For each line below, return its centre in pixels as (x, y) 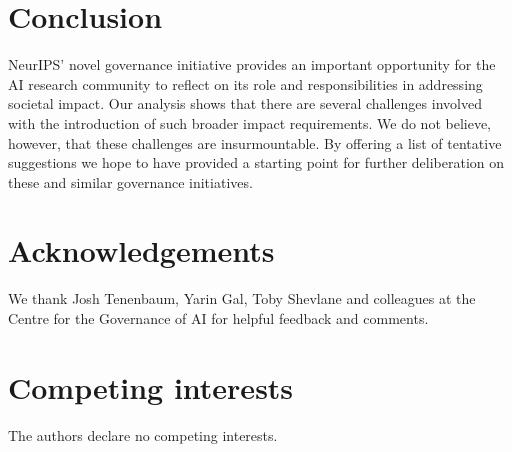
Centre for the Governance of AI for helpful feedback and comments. (218, 318)
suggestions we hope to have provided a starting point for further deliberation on (256, 162)
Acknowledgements (141, 250)
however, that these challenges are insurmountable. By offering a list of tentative (255, 142)
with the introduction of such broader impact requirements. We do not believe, (249, 122)
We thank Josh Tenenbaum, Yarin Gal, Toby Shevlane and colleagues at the (242, 298)
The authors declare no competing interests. (143, 434)
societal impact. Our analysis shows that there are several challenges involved (245, 103)
